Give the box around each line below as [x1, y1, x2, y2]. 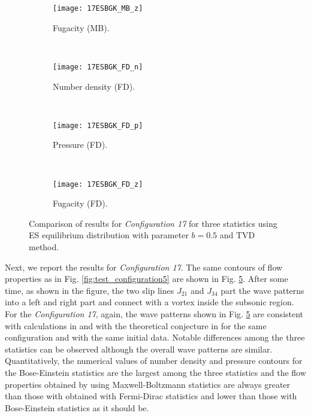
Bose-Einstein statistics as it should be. [5, 401, 149, 414]
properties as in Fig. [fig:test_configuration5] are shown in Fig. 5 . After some [5, 272, 288, 285]
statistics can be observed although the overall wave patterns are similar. [5, 342, 273, 355]
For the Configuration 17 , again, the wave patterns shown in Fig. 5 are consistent [5, 307, 304, 320]
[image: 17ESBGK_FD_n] [53, 62, 143, 71]
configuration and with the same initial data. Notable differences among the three [5, 331, 305, 344]
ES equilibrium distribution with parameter [29, 229, 189, 241]
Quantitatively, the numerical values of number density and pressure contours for [5, 354, 303, 367]
